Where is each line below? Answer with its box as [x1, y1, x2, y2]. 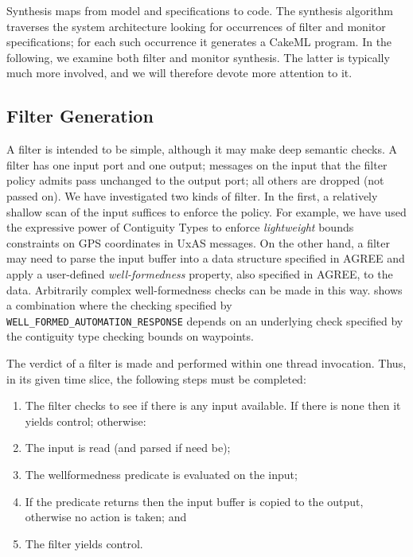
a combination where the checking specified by [6, 297, 232, 314]
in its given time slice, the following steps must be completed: [6, 370, 306, 387]
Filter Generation [6, 103, 154, 128]
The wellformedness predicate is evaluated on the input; [25, 465, 298, 482]
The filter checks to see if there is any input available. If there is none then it [25, 397, 401, 414]
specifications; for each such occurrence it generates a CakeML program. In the [6, 33, 392, 50]
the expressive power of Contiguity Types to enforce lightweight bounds [6, 219, 354, 236]
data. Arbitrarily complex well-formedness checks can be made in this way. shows [6, 281, 403, 298]
